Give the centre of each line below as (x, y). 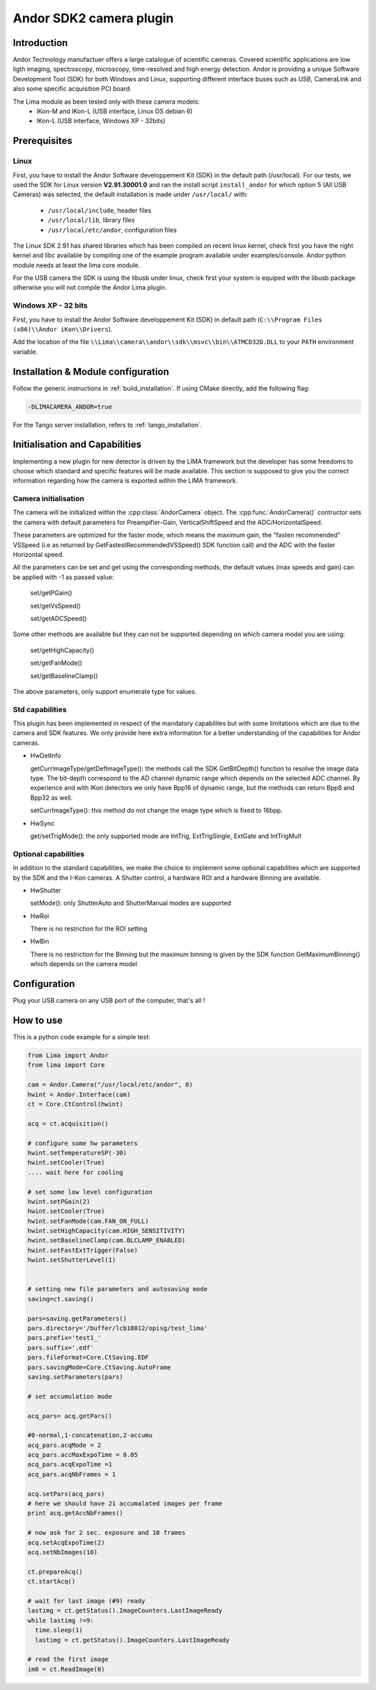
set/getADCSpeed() (58, 618)
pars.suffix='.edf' (61, 1348)
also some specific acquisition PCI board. (72, 89)
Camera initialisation (49, 499)
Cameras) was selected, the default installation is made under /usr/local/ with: (131, 194)
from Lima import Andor (68, 1056)
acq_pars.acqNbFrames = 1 (72, 1474)
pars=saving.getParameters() (77, 1318)
